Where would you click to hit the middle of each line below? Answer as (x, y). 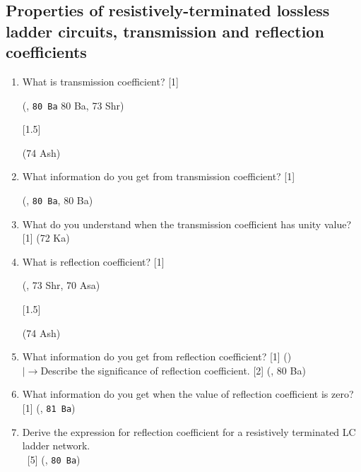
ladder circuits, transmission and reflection (165, 31)
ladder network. (56, 446)
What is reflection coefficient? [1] (93, 261)
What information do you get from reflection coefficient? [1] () (157, 356)
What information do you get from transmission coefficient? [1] (159, 176)
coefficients (46, 52)
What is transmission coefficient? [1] (101, 81)
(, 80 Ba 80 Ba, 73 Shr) (73, 105)
